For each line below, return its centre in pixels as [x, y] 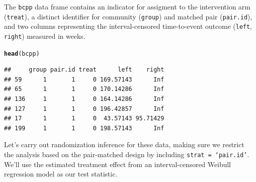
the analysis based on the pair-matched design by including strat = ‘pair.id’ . [127, 154]
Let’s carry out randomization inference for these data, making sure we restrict [124, 144]
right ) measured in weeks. [45, 36]
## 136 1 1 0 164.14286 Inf [84, 99]
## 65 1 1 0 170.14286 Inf [84, 89]
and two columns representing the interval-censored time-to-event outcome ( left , [128, 26]
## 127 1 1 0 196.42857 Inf [84, 109]
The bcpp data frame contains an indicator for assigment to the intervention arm [127, 6]
